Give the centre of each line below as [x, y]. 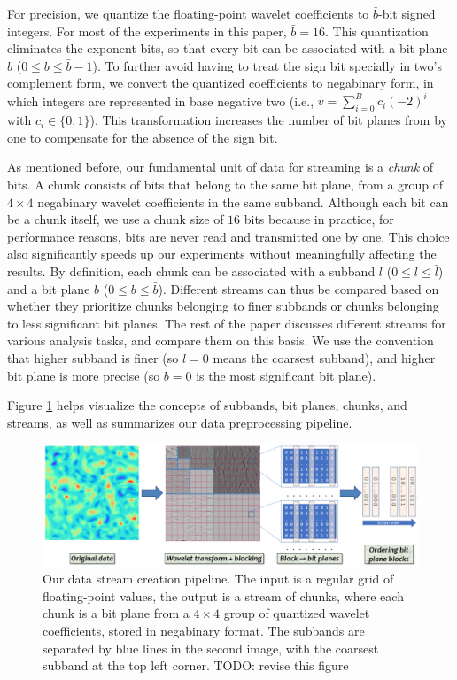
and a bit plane [49, 288]
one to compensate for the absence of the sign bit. [143, 137]
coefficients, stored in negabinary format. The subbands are [204, 631]
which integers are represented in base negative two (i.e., [161, 100]
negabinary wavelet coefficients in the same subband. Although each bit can [243, 201]
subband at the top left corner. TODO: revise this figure [196, 665]
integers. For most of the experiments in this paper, [147, 31]
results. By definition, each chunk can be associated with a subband [191, 271]
